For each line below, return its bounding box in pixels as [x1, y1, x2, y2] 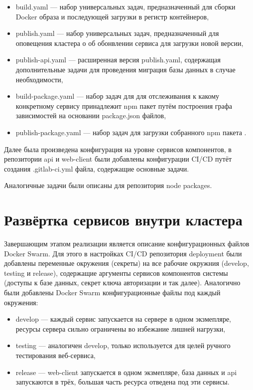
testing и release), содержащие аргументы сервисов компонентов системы [4, 267, 228, 278]
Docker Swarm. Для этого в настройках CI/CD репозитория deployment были [4, 248, 242, 258]
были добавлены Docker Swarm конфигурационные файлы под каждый [4, 287, 221, 297]
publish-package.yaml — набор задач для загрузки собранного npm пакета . [15, 127, 247, 137]
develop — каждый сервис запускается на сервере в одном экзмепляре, [15, 314, 232, 324]
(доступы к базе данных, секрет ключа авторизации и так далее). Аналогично [4, 277, 241, 288]
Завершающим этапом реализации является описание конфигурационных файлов [4, 238, 250, 249]
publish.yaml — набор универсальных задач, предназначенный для [15, 28, 219, 38]
